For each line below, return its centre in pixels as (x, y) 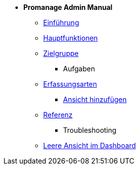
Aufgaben (79, 69)
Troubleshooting (90, 130)
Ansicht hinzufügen (95, 99)
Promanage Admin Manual (68, 7)
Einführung (61, 23)
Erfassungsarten (70, 84)
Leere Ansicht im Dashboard (90, 145)
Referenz (58, 115)
